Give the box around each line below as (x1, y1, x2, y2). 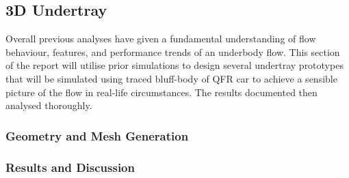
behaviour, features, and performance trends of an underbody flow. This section (5, 44, 340, 59)
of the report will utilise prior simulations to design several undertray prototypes (5, 58, 344, 72)
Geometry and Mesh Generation (5, 127, 189, 144)
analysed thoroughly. (5, 98, 92, 113)
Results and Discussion (5, 158, 135, 175)
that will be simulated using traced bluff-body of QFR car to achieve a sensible (5, 71, 337, 85)
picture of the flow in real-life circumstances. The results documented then (5, 85, 318, 99)
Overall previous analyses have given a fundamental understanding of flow (5, 31, 316, 46)
